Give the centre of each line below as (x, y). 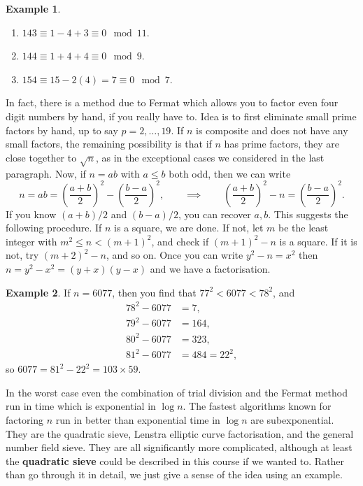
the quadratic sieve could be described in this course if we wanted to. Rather (175, 460)
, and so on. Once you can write (175, 255)
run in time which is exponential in (81, 406)
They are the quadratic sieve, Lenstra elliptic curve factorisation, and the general (180, 433)
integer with (31, 241)
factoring (25, 420)
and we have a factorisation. (210, 268)
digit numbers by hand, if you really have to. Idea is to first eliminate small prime (181, 116)
